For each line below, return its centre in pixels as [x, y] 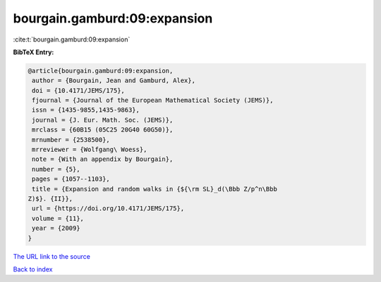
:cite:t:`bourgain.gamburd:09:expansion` [72, 39]
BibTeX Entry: [34, 52]
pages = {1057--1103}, [71, 179]
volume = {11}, [58, 218]
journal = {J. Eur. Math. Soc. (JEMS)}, [103, 120]
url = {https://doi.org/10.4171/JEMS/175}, [108, 209]
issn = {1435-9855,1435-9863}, [86, 110]
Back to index [33, 269]
